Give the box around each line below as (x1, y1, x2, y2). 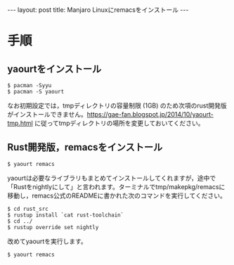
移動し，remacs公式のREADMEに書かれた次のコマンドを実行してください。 (7, 191, 227, 200)
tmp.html (7, 119, 33, 127)
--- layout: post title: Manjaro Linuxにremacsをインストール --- (7, 6, 189, 14)
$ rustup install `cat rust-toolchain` (7, 212, 124, 219)
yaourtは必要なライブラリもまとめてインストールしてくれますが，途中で (7, 174, 216, 182)
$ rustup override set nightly (7, 224, 99, 231)
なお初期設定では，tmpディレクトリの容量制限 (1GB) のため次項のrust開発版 (7, 101, 227, 110)
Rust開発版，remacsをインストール (7, 141, 163, 153)
